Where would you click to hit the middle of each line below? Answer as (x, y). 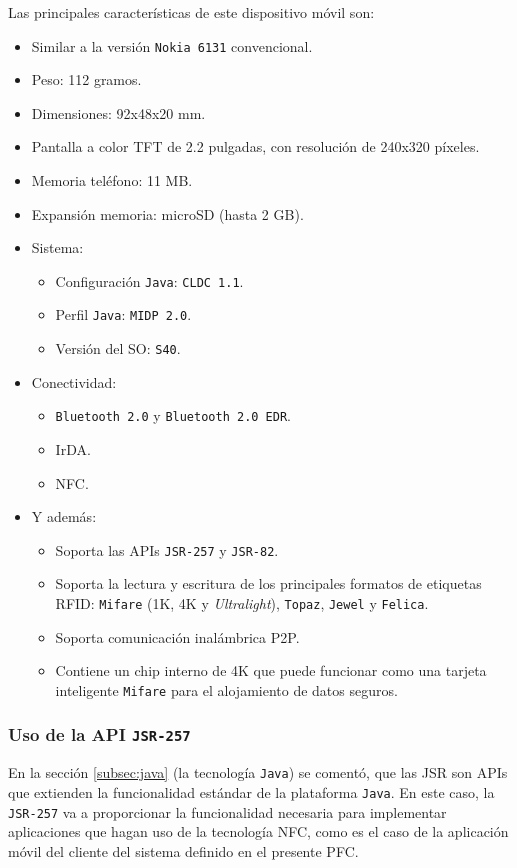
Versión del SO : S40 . (118, 348)
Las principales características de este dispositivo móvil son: (191, 12)
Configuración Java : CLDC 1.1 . (149, 280)
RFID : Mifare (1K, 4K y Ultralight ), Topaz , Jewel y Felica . (242, 603)
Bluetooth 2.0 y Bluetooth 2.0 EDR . (173, 415)
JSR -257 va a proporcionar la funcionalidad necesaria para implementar (227, 811)
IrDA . (73, 449)
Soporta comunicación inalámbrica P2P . (177, 636)
